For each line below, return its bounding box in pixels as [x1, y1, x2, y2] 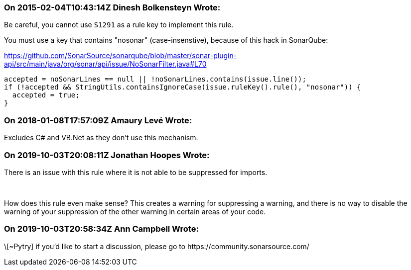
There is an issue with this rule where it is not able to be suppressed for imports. [4, 168, 268, 177]
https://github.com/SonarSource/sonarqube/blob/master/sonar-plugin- [4, 51, 237, 60]
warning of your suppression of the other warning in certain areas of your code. [4, 207, 266, 216]
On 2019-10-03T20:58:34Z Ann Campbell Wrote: [4, 224, 199, 234]
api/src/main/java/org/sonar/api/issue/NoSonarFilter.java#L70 [4, 60, 207, 69]
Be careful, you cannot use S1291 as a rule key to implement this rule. [4, 20, 234, 29]
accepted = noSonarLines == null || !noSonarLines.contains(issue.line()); [4, 75, 306, 84]
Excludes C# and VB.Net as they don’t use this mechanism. [4, 133, 198, 142]
